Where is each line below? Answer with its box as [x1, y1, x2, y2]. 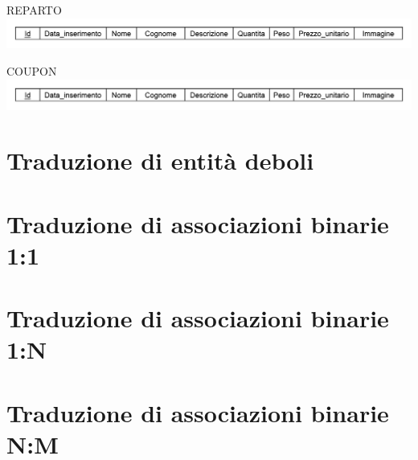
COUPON [6, 63, 57, 80]
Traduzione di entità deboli [6, 144, 314, 177]
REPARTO [6, 2, 62, 18]
